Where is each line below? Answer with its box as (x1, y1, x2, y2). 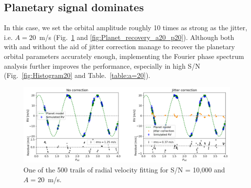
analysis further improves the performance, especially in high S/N (4, 60, 200, 71)
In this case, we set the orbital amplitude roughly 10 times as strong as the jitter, (4, 22, 248, 33)
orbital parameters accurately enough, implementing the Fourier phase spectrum (4, 51, 244, 61)
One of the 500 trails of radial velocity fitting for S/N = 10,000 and (23, 165, 225, 175)
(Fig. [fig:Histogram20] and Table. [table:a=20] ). (4, 70, 151, 80)
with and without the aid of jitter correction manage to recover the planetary (4, 41, 235, 52)
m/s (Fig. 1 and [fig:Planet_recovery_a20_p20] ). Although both (39, 32, 234, 42)
